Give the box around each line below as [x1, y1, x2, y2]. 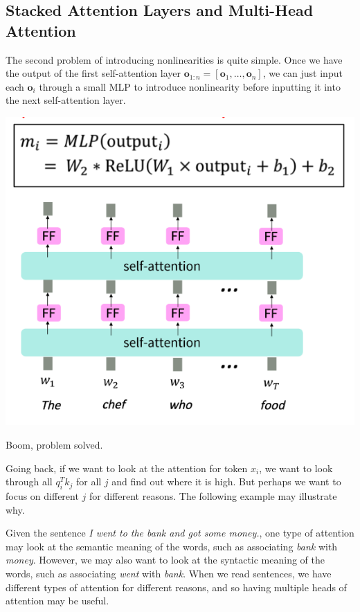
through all [6, 474, 53, 489]
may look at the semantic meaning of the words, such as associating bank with [6, 539, 338, 553]
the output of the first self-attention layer [6, 66, 181, 80]
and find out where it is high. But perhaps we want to [111, 474, 341, 489]
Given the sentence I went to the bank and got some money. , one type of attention [6, 525, 354, 540]
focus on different [6, 489, 79, 503]
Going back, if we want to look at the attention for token [6, 460, 248, 475]
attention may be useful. [6, 593, 109, 608]
